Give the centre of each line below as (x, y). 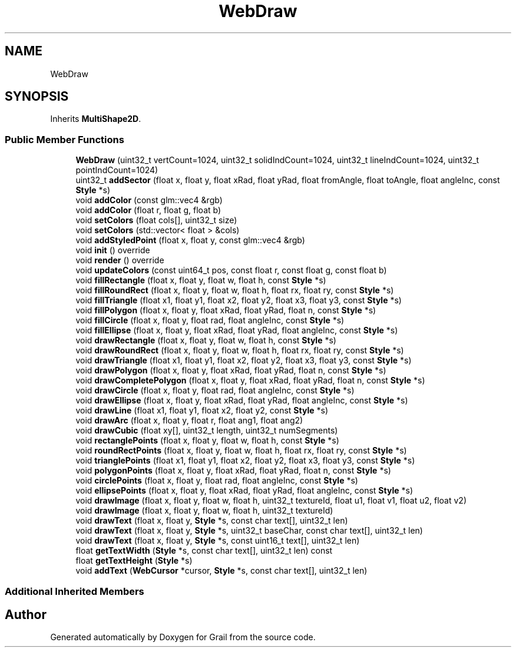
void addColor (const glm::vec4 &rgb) (149, 200)
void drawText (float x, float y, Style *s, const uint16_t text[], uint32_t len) (218, 541)
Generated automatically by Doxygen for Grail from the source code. (183, 637)
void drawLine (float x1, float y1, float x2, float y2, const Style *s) (202, 411)
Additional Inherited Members (75, 591)
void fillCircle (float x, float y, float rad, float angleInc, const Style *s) (210, 320)
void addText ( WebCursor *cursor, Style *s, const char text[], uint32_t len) (221, 571)
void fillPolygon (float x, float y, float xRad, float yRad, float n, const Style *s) (226, 310)
